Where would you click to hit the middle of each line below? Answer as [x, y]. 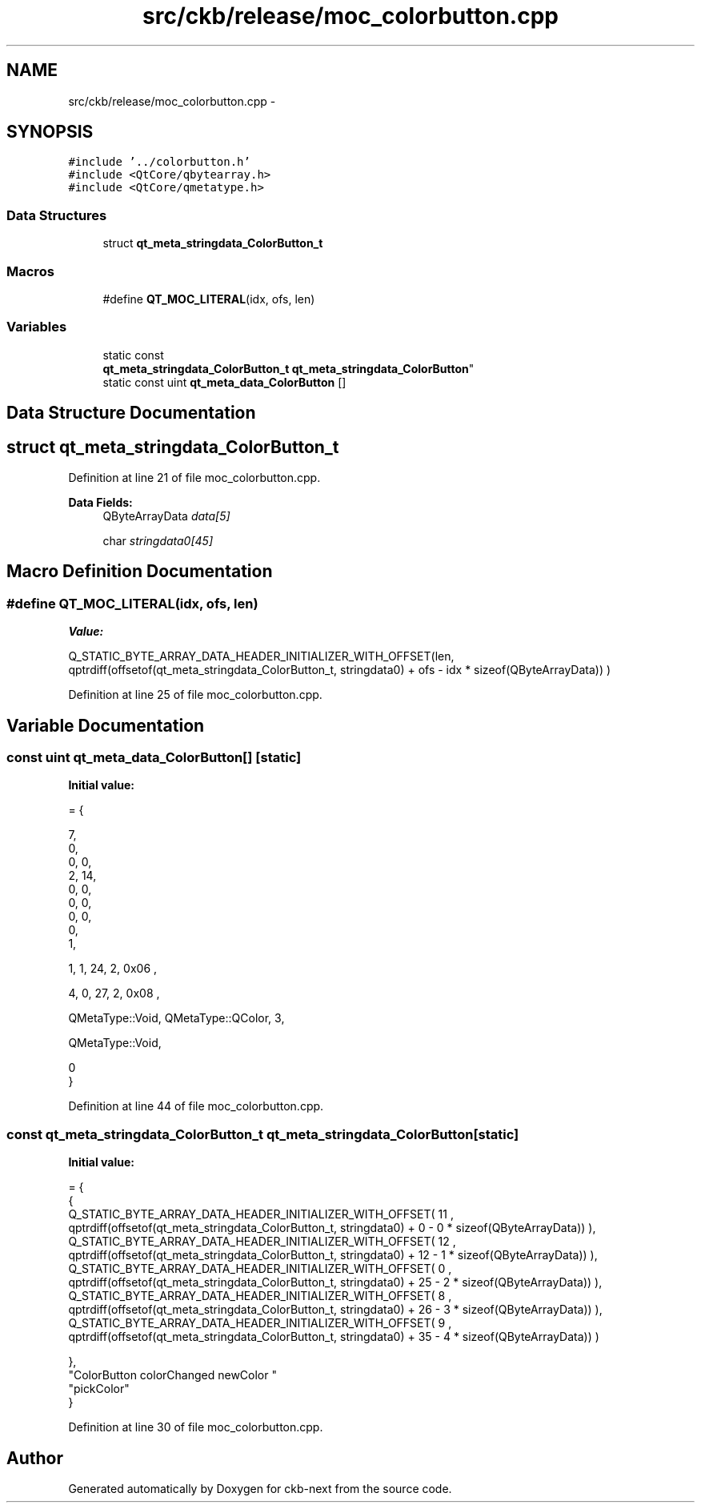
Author [35, 1458]
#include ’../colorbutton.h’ [159, 162]
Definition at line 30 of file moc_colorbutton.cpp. [196, 1427]
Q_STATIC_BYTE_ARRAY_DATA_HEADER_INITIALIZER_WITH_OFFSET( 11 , [261, 1214]
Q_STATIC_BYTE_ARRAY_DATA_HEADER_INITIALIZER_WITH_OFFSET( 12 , [262, 1242]
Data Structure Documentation [131, 413]
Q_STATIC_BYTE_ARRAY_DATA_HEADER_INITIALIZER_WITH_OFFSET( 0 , [260, 1269]
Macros [30, 271]
